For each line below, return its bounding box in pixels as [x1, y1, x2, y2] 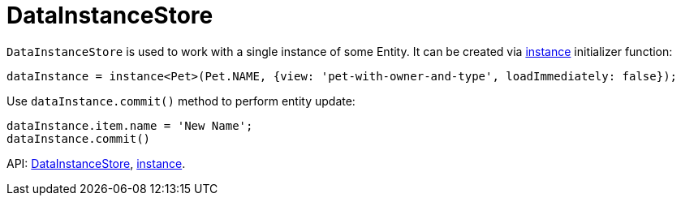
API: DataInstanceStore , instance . [6, 156, 186, 170]
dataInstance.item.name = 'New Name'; [6, 118, 253, 132]
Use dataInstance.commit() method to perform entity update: [6, 93, 356, 108]
